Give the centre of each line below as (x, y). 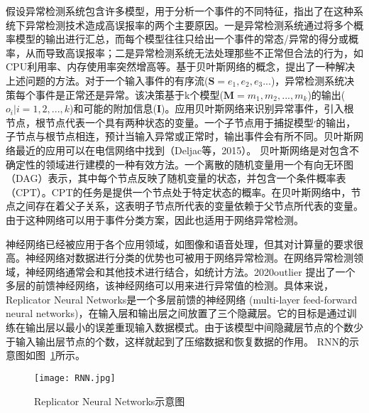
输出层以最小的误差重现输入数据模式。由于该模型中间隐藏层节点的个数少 (194, 327)
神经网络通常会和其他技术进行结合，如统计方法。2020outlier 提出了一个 (190, 271)
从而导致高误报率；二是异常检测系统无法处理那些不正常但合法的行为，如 (194, 52)
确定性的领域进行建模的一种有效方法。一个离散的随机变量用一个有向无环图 (180, 164)
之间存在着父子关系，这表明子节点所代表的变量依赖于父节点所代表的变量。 (189, 206)
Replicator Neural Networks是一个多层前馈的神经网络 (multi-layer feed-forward (182, 299)
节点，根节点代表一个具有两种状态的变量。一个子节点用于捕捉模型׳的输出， (181, 122)
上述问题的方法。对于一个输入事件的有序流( (107, 80)
